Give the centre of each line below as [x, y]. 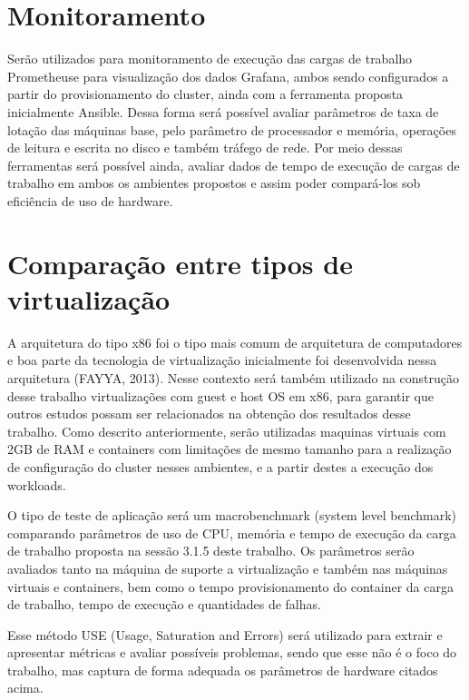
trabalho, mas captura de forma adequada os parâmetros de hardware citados [223, 670]
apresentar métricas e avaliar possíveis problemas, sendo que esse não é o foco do [232, 652]
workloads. [37, 484]
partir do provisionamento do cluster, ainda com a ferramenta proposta [205, 94]
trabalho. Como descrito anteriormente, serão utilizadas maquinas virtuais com [227, 431]
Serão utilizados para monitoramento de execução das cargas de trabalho [210, 59]
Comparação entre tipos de [180, 263]
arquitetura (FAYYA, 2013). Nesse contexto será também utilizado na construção [234, 377]
